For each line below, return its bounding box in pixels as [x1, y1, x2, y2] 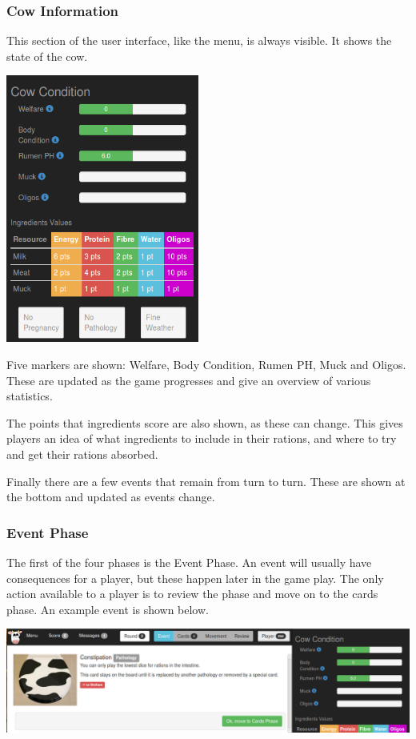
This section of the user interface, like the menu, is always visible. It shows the [6, 32, 392, 49]
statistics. [6, 388, 53, 404]
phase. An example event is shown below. [6, 600, 209, 617]
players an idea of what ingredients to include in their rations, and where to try [6, 430, 397, 447]
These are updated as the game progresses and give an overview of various [6, 372, 371, 388]
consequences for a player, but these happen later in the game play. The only [6, 569, 384, 586]
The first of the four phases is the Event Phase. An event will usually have [6, 553, 372, 570]
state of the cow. [6, 47, 88, 64]
